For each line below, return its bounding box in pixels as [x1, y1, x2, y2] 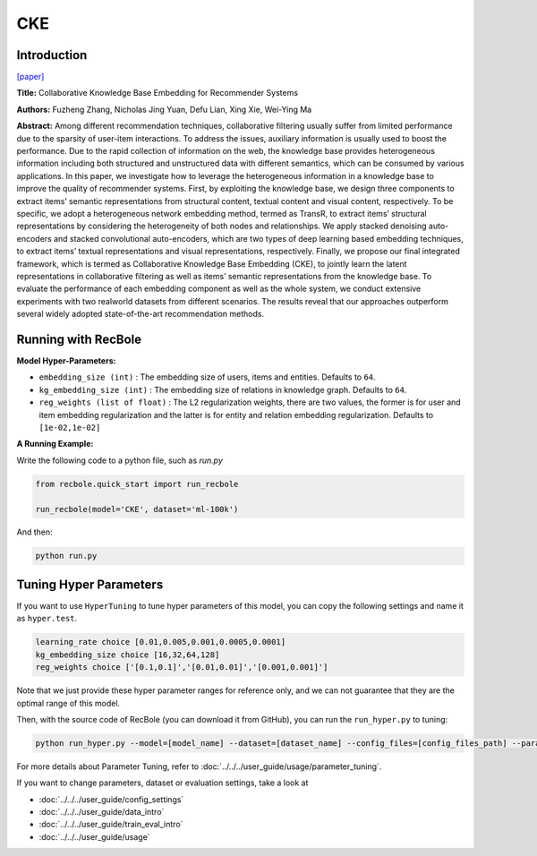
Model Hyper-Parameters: [16, 355, 116, 366]
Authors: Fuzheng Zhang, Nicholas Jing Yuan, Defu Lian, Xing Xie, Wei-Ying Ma [16, 104, 312, 115]
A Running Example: [16, 439, 94, 449]
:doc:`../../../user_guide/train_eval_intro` [38, 819, 183, 830]
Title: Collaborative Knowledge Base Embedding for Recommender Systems [16, 88, 299, 98]
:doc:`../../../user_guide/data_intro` [38, 807, 165, 817]
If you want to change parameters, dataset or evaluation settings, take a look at [16, 777, 309, 788]
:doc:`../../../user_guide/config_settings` [38, 793, 184, 805]
